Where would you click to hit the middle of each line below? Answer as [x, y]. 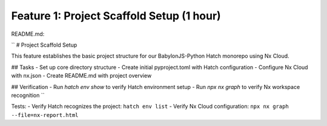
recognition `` [28, 95]
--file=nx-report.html [45, 115]
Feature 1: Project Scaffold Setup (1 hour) [116, 16]
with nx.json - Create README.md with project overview [81, 76]
